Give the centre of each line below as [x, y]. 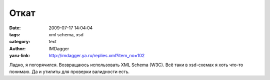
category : [20, 42]
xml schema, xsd [66, 34]
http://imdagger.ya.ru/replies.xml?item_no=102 [97, 56]
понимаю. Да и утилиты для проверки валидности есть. [69, 72]
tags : [15, 34]
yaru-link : [19, 56]
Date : [15, 28]
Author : [17, 48]
